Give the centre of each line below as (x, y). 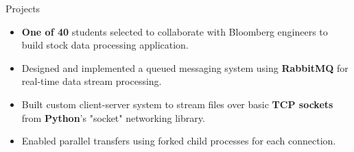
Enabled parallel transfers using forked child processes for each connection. (179, 141)
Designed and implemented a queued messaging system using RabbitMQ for (185, 67)
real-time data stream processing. (92, 81)
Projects (23, 8)
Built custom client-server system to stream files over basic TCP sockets (177, 104)
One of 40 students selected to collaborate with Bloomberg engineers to (175, 31)
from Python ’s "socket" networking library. (113, 117)
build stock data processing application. (105, 45)
